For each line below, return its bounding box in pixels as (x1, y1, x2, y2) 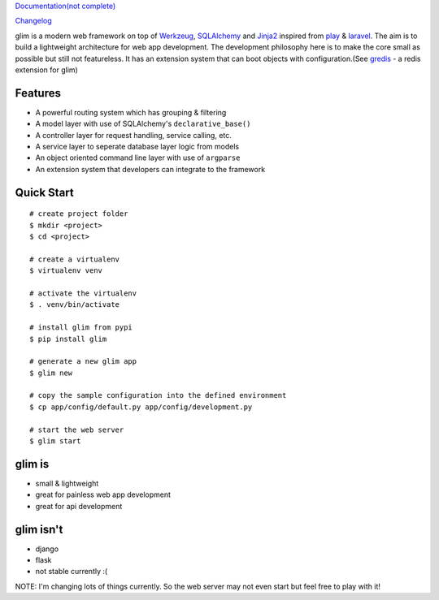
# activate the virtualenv (29, 288, 137, 298)
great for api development (35, 501, 123, 511)
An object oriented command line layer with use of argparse (35, 153, 241, 162)
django (35, 544, 59, 554)
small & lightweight (35, 478, 99, 488)
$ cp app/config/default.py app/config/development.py (29, 402, 253, 412)
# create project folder (29, 209, 128, 218)
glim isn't (15, 522, 63, 536)
